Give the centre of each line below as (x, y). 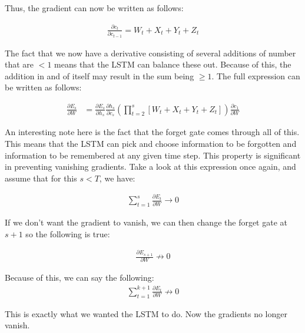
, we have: (117, 178)
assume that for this (41, 178)
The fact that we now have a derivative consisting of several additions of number (150, 53)
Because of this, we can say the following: (79, 277)
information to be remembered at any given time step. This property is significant (153, 155)
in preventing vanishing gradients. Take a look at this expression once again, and (150, 166)
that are (19, 64)
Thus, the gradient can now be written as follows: (94, 8)
